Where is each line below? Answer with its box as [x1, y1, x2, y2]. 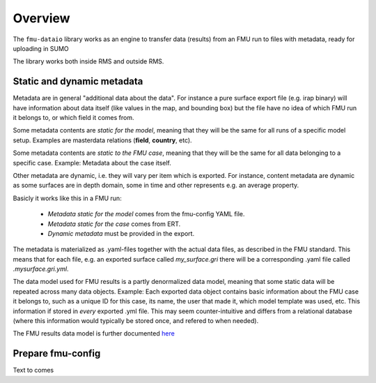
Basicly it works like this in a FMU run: [13, 194, 122, 202]
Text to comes [13, 366, 54, 375]
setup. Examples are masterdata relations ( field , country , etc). [13, 136, 192, 144]
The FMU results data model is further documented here [13, 329, 175, 338]
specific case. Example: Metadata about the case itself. [13, 158, 172, 167]
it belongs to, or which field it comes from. [13, 114, 134, 122]
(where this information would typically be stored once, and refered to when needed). [13, 317, 259, 325]
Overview [13, 10, 70, 26]
